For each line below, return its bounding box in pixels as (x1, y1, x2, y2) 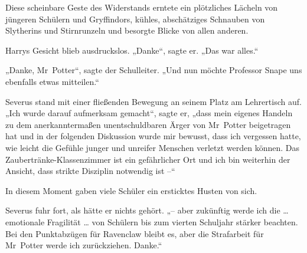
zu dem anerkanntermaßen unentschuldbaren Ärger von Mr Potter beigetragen (5, 118, 291, 130)
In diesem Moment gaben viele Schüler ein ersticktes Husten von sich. (5, 184, 257, 196)
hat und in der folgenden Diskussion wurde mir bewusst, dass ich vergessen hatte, (5, 130, 301, 142)
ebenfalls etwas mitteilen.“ (5, 75, 99, 87)
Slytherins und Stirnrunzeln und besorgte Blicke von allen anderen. (5, 24, 249, 37)
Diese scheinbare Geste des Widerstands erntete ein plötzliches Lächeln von (5, 1, 278, 13)
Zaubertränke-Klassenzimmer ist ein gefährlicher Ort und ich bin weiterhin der (5, 153, 290, 165)
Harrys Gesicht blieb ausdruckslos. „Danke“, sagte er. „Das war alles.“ (5, 44, 259, 56)
